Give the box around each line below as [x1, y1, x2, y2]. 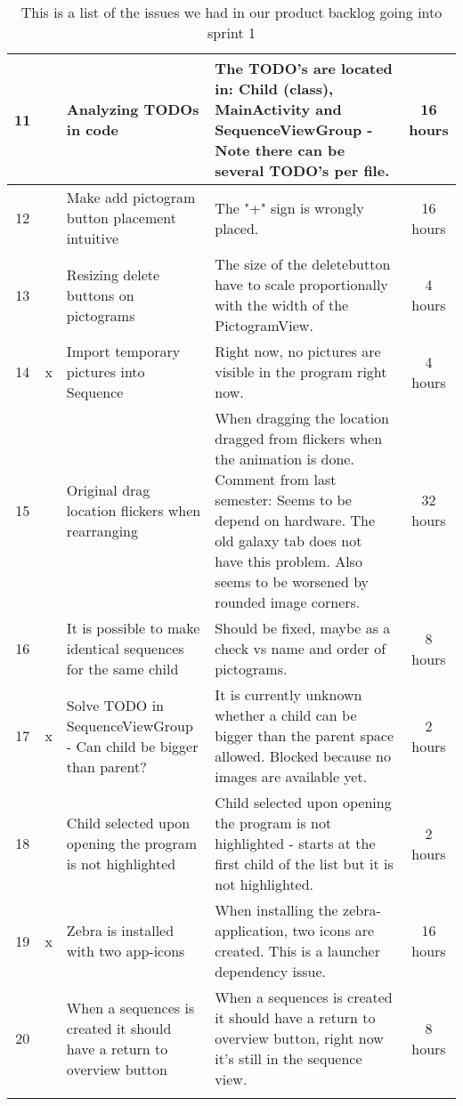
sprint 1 [207, 22, 256, 43]
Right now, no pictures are [215, 341, 381, 361]
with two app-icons [66, 941, 185, 961]
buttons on [66, 284, 134, 305]
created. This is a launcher [215, 941, 380, 961]
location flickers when [66, 499, 201, 521]
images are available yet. [215, 766, 368, 787]
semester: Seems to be [215, 489, 352, 510]
